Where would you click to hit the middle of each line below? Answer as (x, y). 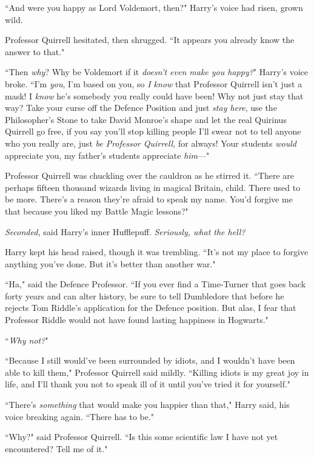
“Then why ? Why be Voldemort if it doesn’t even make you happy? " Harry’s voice (157, 72)
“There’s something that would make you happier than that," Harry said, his (147, 405)
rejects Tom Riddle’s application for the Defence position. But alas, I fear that (151, 308)
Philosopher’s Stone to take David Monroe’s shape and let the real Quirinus (146, 119)
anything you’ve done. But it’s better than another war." (110, 263)
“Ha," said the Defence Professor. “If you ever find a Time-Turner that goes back (155, 284)
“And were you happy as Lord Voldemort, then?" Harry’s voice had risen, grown (154, 7)
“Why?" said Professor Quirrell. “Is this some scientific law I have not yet (142, 437)
